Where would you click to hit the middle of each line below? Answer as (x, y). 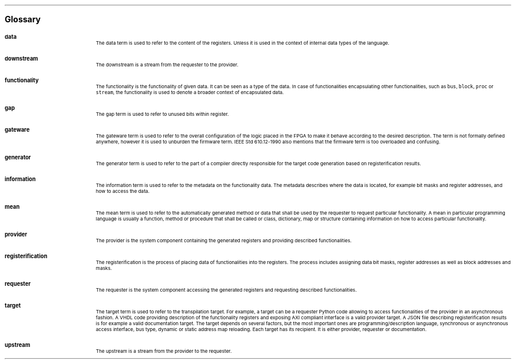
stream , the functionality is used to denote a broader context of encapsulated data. (190, 92)
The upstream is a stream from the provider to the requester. (164, 351)
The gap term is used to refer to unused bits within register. (162, 114)
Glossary (23, 19)
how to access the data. (123, 191)
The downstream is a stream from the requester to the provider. (167, 65)
